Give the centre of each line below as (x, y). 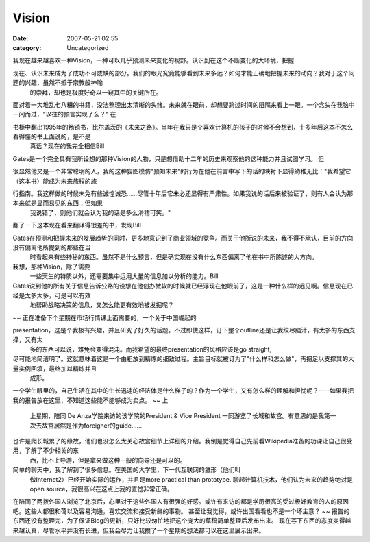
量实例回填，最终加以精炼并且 (55, 368)
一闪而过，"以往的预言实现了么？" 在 (64, 114)
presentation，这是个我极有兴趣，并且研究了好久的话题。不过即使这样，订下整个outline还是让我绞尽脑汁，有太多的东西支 (184, 330)
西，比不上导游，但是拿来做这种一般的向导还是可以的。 (108, 460)
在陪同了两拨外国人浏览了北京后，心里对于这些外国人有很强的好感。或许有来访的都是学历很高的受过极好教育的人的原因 (181, 502)
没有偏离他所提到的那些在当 (52, 247)
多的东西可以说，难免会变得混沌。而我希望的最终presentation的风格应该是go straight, (151, 349)
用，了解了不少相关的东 (46, 451)
